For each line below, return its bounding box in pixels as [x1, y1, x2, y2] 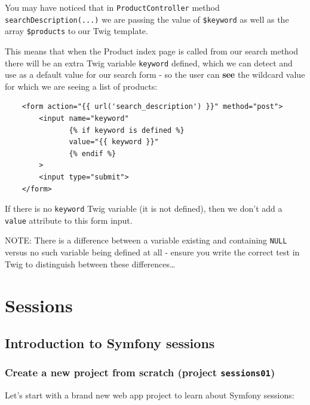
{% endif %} [69, 149, 116, 158]
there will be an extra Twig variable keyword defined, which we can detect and [5, 56, 293, 69]
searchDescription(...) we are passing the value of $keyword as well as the [5, 13, 289, 25]
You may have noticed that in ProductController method [5, 1, 220, 13]
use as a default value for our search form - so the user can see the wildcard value [5, 68, 305, 81]
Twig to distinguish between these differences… [5, 257, 176, 270]
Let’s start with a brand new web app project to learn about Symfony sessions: [5, 389, 294, 401]
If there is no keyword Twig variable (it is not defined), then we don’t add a [5, 202, 283, 215]
